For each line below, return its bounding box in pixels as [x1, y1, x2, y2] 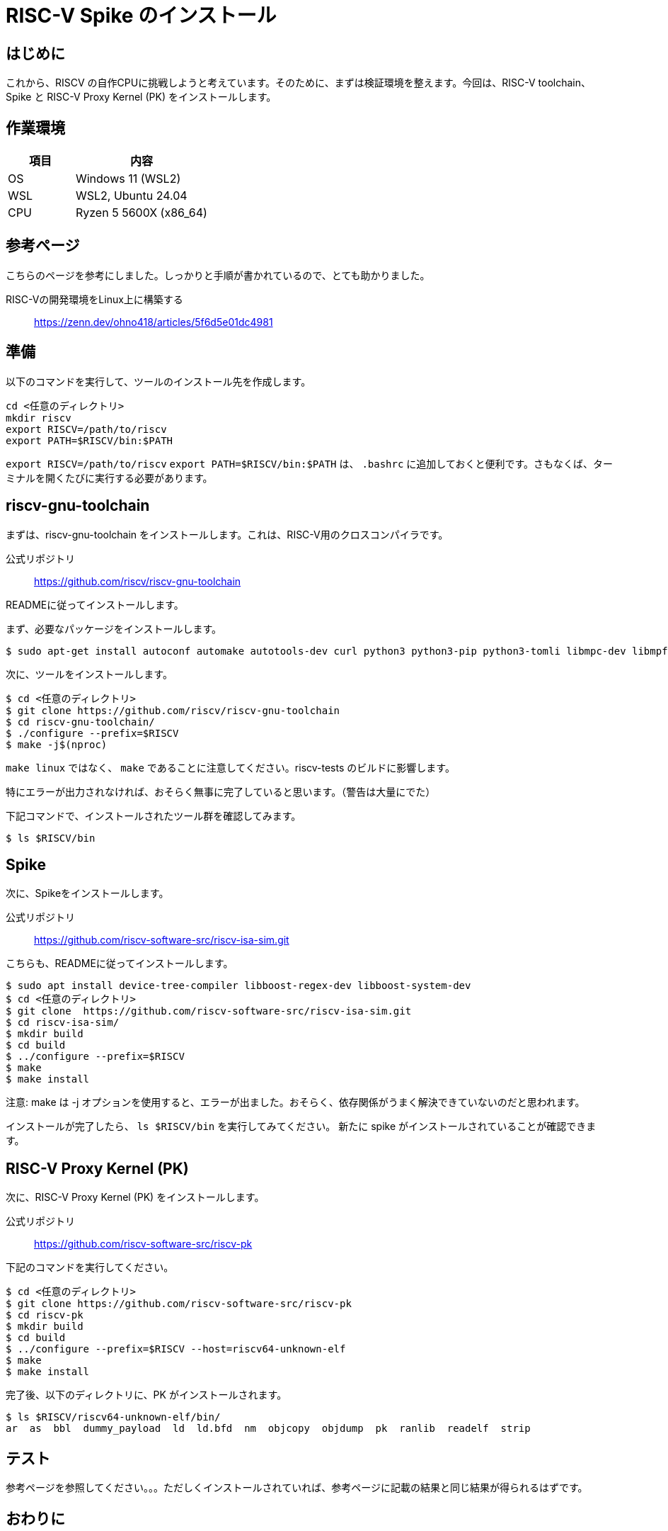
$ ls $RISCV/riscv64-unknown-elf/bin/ [6, 1411, 221, 1423]
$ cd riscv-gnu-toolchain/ [6, 716, 155, 728]
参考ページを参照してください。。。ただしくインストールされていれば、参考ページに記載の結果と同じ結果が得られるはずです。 [6, 1481, 588, 1494]
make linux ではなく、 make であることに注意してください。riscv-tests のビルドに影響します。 [6, 761, 455, 774]
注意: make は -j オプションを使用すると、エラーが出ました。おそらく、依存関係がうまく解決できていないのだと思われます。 [6, 1096, 585, 1109]
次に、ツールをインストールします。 [6, 667, 173, 680]
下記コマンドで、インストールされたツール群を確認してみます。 [6, 809, 301, 822]
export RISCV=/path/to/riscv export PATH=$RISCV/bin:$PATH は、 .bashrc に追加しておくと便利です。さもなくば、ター [6, 457, 614, 470]
